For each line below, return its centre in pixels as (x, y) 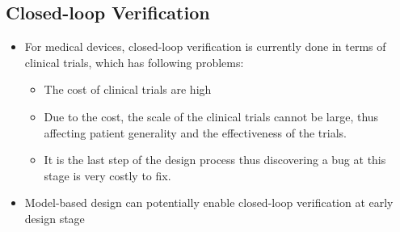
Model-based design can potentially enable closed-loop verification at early (209, 202)
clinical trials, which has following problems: (134, 62)
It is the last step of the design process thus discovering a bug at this (215, 160)
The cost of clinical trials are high (128, 89)
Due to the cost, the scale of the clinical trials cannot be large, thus (211, 116)
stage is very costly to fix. (107, 175)
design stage (55, 218)
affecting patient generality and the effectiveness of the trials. (195, 132)
